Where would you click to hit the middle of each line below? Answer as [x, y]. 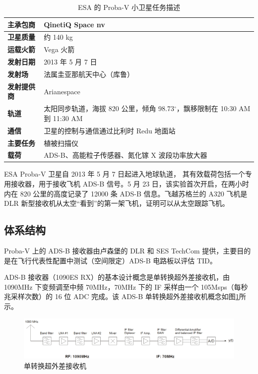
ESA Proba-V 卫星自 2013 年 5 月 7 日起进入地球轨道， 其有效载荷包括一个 [125, 174]
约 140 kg [58, 37]
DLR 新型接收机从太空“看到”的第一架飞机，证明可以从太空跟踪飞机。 [117, 203]
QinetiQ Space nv [74, 24]
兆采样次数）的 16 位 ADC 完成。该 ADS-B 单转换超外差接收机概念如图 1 [122, 296]
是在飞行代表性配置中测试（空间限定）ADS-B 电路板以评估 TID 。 [110, 260]
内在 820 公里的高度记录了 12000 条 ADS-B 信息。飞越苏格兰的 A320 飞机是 [126, 193]
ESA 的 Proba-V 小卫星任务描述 [129, 7]
